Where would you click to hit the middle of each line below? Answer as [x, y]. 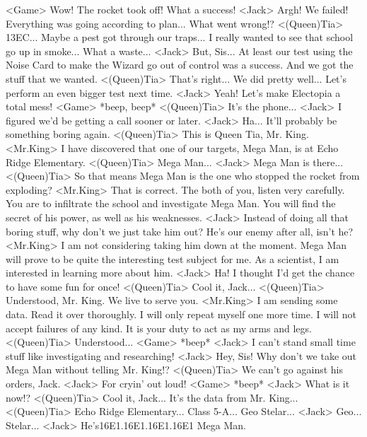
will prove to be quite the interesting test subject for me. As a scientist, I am [173, 258]
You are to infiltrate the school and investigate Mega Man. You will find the [171, 203]
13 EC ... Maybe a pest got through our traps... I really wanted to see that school [180, 37]
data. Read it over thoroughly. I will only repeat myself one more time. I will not [181, 314]
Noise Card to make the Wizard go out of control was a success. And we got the [180, 65]
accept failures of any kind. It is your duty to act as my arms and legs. [159, 328]
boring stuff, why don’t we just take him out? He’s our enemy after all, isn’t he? [180, 231]
